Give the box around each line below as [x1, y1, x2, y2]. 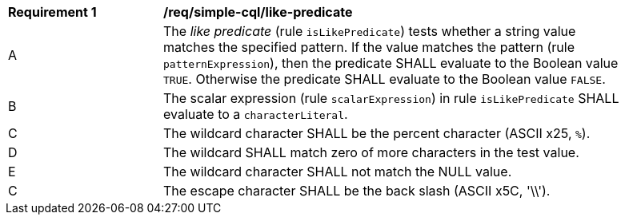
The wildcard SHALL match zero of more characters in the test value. [163, 144, 579, 160]
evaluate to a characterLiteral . [163, 106, 348, 122]
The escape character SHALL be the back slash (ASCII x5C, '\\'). [163, 183, 551, 199]
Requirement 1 [8, 4, 97, 20]
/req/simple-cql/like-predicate [163, 4, 353, 20]
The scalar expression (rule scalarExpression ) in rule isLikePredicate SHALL [163, 90, 619, 106]
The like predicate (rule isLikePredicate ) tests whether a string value [163, 23, 576, 39]
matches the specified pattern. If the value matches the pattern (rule [163, 39, 575, 55]
